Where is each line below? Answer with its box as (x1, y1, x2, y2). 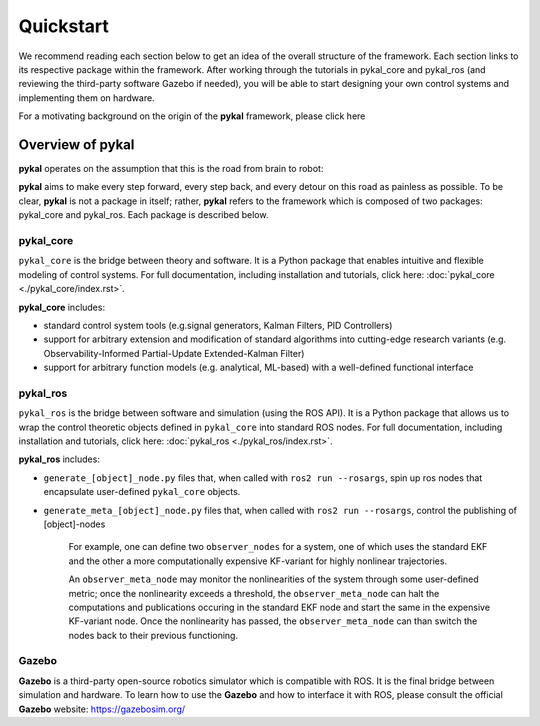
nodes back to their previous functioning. (68, 629, 239, 641)
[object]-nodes (43, 518, 106, 530)
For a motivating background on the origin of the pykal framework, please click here (18, 110, 366, 122)
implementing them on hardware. (18, 91, 155, 104)
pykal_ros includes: (18, 453, 100, 465)
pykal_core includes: (18, 301, 105, 313)
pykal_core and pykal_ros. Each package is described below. (18, 209, 269, 221)
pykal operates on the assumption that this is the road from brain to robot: (18, 163, 324, 175)
